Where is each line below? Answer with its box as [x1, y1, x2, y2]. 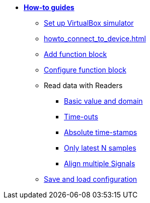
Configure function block [44, 65, 126, 74]
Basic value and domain [64, 97, 143, 105]
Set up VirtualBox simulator [44, 19, 134, 27]
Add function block [44, 50, 107, 58]
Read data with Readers [44, 81, 123, 90]
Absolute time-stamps [64, 128, 137, 137]
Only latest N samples [64, 144, 136, 152]
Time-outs [64, 112, 98, 121]
